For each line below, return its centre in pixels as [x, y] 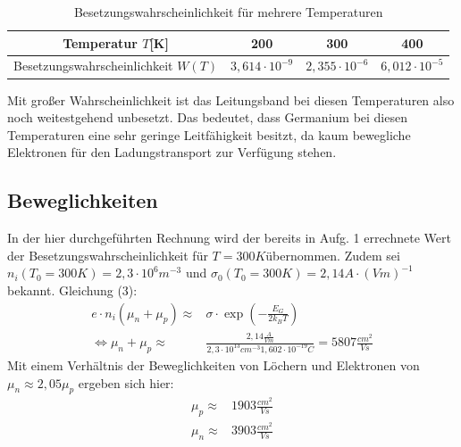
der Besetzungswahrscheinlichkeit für [108, 255]
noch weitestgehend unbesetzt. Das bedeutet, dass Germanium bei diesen [207, 117]
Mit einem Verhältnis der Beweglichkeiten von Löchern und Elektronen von [214, 364]
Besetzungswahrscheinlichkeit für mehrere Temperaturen [228, 12]
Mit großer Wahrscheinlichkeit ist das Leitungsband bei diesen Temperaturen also [231, 99]
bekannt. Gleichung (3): [72, 290]
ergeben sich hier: [126, 382]
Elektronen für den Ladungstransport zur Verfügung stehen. [172, 152]
